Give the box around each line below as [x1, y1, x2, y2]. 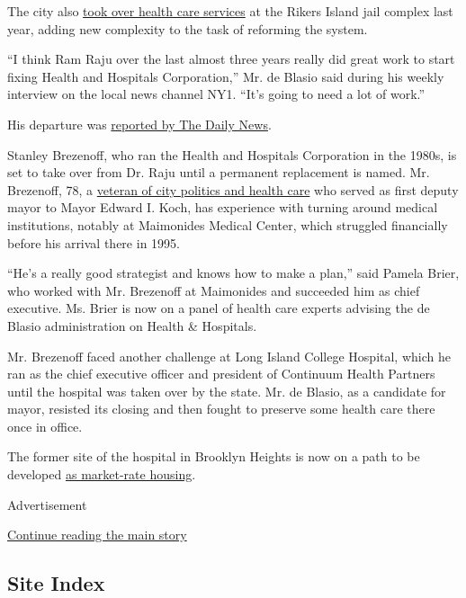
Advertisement [7, 495, 87, 513]
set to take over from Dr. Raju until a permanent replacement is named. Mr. [7, 163, 430, 182]
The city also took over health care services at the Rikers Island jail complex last [7, 2, 453, 20]
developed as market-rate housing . [7, 465, 196, 484]
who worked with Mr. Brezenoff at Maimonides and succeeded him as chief [7, 281, 420, 299]
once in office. [7, 416, 83, 435]
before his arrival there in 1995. [7, 233, 180, 252]
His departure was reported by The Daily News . [7, 114, 272, 133]
